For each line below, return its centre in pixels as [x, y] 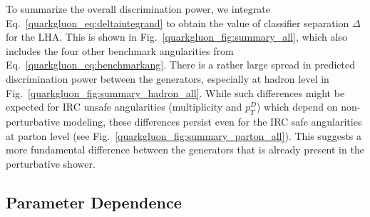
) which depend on [297, 107]
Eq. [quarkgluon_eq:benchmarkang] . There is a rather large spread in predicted [180, 65]
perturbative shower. [51, 163]
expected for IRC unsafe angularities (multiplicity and [124, 107]
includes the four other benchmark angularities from [120, 50]
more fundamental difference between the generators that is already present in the [185, 150]
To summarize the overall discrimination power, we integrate [138, 9]
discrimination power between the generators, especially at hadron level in [168, 78]
